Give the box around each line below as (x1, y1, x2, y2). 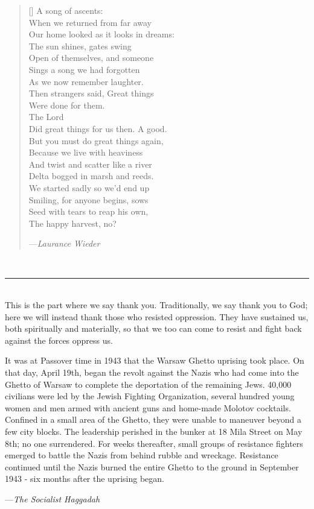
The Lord (28, 110, 64, 123)
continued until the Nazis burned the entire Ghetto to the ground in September (5, 460, 299, 473)
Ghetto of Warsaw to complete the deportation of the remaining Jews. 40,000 (5, 378, 292, 390)
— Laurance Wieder (28, 237, 100, 250)
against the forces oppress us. (5, 334, 113, 346)
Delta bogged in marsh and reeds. (28, 169, 154, 182)
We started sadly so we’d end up (28, 181, 150, 194)
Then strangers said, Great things (28, 87, 154, 100)
